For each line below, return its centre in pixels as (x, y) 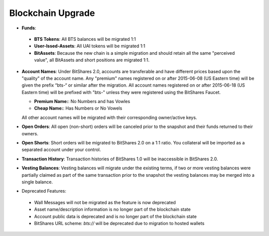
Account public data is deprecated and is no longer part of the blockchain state (115, 216)
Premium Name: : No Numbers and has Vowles (82, 102)
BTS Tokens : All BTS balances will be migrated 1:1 (85, 39)
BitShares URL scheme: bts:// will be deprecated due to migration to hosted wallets (119, 223)
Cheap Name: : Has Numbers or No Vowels (78, 108)
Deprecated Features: (44, 191)
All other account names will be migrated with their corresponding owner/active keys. (109, 118)
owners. (30, 133)
